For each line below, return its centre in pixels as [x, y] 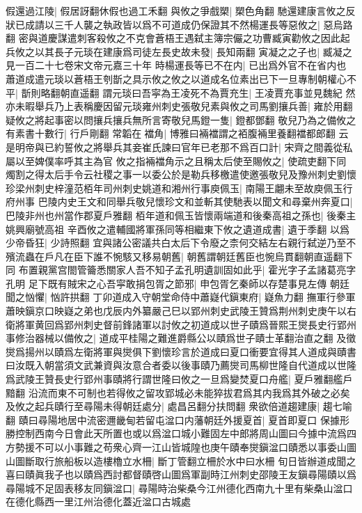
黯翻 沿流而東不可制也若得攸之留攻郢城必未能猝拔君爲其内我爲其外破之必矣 [178, 392]
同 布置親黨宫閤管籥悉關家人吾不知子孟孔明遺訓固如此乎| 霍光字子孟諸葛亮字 [181, 270]
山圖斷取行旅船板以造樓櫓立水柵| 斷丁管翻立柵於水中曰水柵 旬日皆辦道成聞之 [181, 460]
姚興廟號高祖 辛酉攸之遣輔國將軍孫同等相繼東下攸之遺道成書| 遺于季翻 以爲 [178, 229]
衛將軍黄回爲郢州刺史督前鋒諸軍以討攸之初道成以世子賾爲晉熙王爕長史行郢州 [181, 324]
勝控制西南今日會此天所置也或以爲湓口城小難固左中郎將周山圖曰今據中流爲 [176, 433]
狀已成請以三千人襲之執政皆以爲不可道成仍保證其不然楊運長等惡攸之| [163, 24]
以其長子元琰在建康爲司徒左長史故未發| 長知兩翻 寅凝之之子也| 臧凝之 [193, 51]
